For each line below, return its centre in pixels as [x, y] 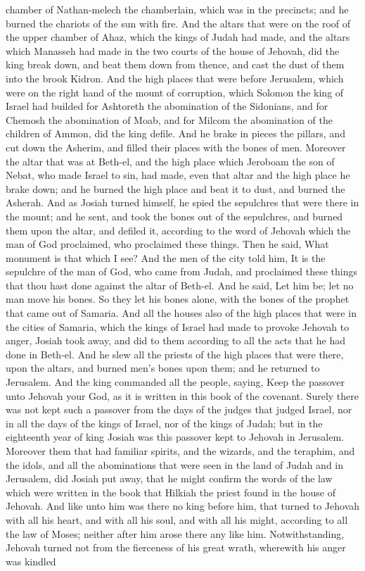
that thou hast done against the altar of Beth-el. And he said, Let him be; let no [180, 285]
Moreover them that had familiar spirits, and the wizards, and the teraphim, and [180, 451]
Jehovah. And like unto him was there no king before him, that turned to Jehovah [183, 506]
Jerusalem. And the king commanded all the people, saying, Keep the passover [175, 382]
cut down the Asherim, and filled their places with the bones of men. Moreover [176, 147]
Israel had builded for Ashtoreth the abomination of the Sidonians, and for [167, 106]
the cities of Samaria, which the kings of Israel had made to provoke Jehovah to [178, 326]
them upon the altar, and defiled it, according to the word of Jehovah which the [178, 230]
